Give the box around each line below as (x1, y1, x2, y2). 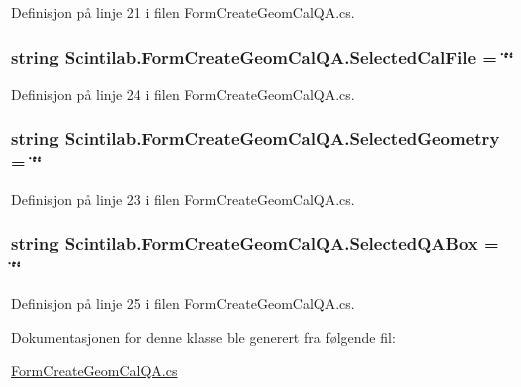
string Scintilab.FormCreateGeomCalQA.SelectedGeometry (11, 126, 500, 151)
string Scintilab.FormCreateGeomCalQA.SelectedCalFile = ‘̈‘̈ (11, 44, 514, 69)
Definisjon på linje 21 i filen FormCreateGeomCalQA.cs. (11, 2, 355, 22)
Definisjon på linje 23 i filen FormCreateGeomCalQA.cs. (11, 188, 355, 209)
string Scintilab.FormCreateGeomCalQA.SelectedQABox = (11, 231, 499, 256)
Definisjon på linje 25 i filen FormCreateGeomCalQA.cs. (11, 293, 355, 314)
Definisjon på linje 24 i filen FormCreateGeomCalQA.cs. (11, 83, 355, 104)
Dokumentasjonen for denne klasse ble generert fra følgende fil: (11, 326, 396, 347)
